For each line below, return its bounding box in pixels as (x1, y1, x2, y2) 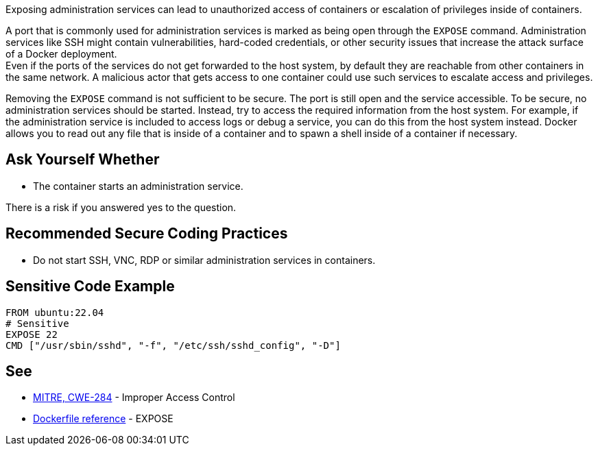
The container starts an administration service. (33, 180, 243, 192)
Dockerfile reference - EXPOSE (33, 413, 174, 425)
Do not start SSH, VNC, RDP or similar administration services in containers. (33, 254, 376, 266)
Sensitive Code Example (5, 278, 175, 295)
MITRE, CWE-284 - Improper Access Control (33, 391, 235, 404)
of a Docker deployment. (5, 48, 117, 60)
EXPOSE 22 (5, 328, 58, 340)
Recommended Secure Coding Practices (5, 225, 288, 243)
